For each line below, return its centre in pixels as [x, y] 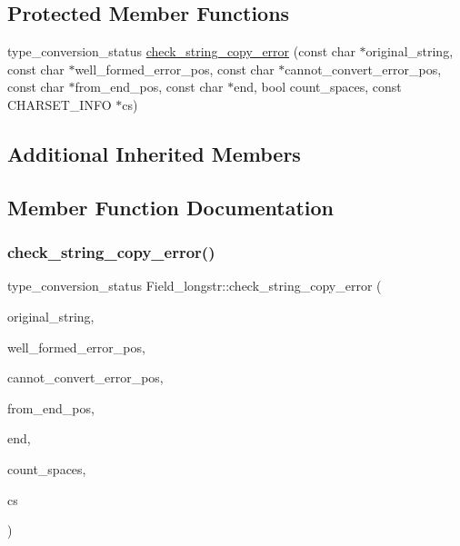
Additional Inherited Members [154, 153]
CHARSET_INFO [60, 104]
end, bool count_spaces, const [318, 87]
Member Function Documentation [171, 207]
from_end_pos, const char [149, 87]
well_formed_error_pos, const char [175, 69]
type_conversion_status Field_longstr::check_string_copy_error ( [195, 286]
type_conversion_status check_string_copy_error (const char [181, 51]
